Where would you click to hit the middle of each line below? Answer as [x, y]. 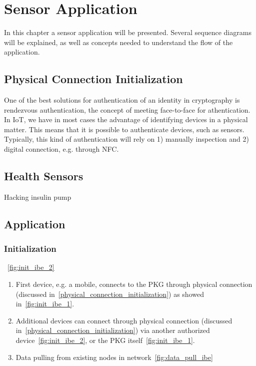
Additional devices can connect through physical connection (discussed [124, 320]
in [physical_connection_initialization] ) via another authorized [113, 330]
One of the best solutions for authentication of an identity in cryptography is [122, 100]
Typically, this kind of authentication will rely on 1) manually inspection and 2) [126, 139]
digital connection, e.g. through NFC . [61, 149]
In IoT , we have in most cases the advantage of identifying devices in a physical [126, 119]
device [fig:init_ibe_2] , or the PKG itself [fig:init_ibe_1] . [105, 340]
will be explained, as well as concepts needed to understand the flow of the [118, 42]
